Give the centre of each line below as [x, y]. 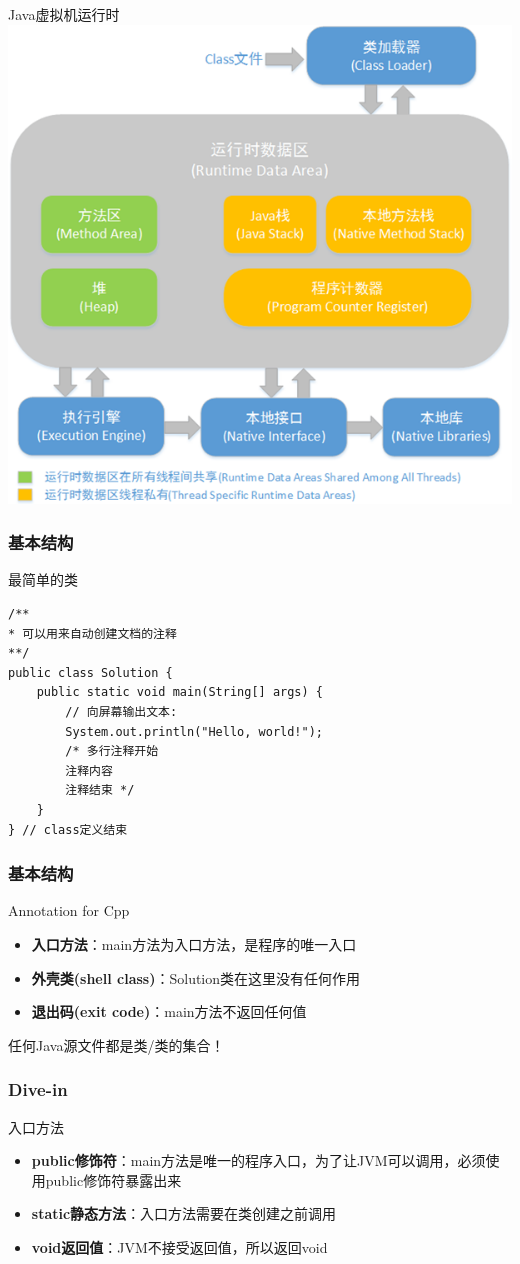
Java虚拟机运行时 [64, 14]
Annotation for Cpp [69, 910]
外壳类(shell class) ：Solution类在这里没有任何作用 [196, 977]
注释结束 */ [100, 790]
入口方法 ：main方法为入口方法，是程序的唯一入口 [194, 943]
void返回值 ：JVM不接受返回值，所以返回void [179, 1246]
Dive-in [38, 1089]
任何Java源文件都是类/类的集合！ [116, 1044]
